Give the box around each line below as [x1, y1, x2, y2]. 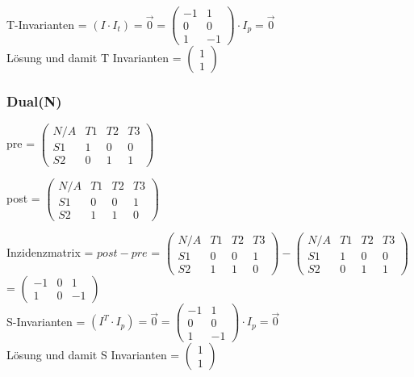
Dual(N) [6, 91, 62, 111]
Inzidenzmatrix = [6, 243, 94, 260]
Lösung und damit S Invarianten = [6, 346, 180, 362]
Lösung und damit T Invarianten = [6, 49, 182, 66]
